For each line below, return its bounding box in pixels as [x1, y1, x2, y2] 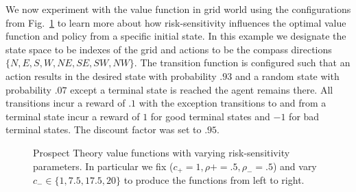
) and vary [272, 159, 317, 173]
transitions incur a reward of [5, 96, 126, 110]
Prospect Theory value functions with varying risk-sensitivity [33, 145, 290, 159]
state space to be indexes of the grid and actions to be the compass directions [5, 42, 332, 56]
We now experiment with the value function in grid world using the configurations [5, 2, 351, 16]
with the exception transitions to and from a [139, 96, 327, 110]
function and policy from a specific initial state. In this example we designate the [5, 29, 346, 43]
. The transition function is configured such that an [134, 55, 351, 70]
